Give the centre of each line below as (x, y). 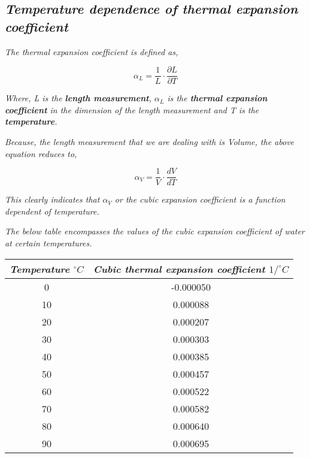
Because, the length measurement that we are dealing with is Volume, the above (150, 142)
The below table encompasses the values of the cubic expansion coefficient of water (155, 231)
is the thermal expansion (217, 98)
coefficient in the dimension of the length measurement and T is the (132, 109)
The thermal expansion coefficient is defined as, (92, 51)
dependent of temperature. (52, 211)
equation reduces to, (41, 153)
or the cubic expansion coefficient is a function (200, 199)
